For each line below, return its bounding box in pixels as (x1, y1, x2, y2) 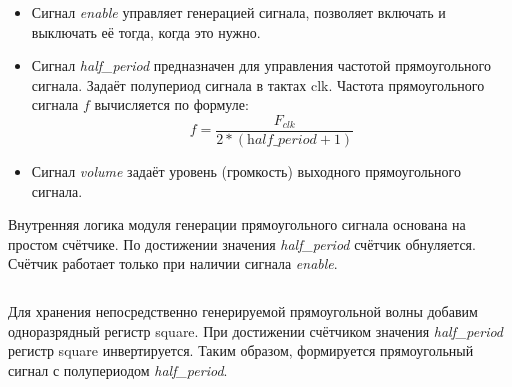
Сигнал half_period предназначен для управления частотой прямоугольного (31, 55, 491, 76)
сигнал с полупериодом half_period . (8, 359, 228, 380)
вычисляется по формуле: (94, 94, 249, 115)
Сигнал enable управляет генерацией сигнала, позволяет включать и (31, 2, 446, 22)
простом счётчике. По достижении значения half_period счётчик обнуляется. (8, 233, 476, 254)
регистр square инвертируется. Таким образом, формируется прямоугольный (8, 340, 474, 361)
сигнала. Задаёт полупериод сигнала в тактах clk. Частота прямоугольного (31, 74, 485, 95)
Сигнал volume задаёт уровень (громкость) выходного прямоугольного (31, 161, 461, 182)
